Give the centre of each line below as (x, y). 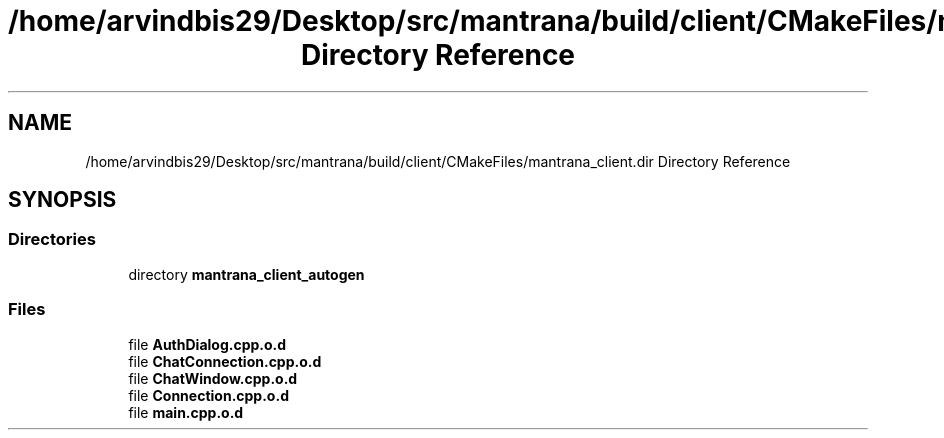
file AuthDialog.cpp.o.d (207, 344)
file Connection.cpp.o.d (208, 395)
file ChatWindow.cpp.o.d (213, 378)
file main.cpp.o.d (186, 412)
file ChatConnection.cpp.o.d (225, 361)
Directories (52, 239)
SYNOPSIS (62, 200)
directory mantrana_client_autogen (246, 274)
